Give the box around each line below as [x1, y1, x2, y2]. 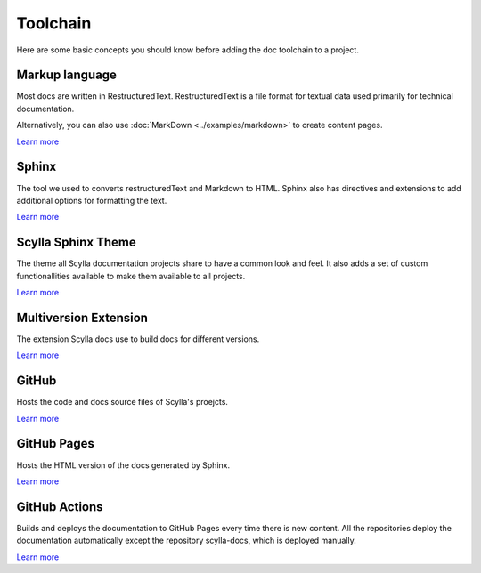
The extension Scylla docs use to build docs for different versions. [16, 334, 260, 344]
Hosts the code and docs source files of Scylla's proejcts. [16, 397, 229, 408]
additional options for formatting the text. [16, 195, 167, 206]
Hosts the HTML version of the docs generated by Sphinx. [16, 459, 231, 471]
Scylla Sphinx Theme [16, 235, 137, 250]
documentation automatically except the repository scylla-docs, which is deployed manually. [16, 535, 356, 546]
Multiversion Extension [16, 310, 149, 325]
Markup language [16, 68, 118, 83]
